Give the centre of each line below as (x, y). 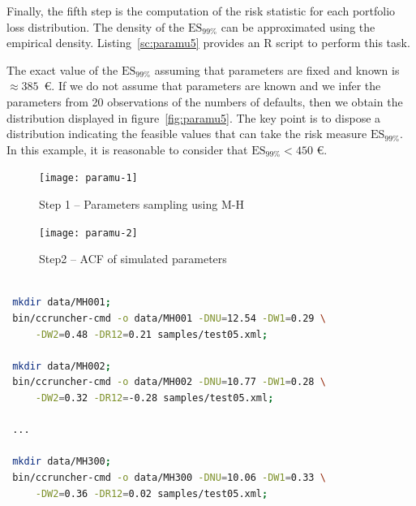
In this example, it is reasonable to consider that (127, 149)
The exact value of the (62, 69)
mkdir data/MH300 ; (62, 462)
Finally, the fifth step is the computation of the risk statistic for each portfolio (201, 11)
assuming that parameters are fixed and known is (277, 69)
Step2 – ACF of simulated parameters (133, 259)
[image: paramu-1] (88, 178)
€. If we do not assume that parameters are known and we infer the (212, 86)
